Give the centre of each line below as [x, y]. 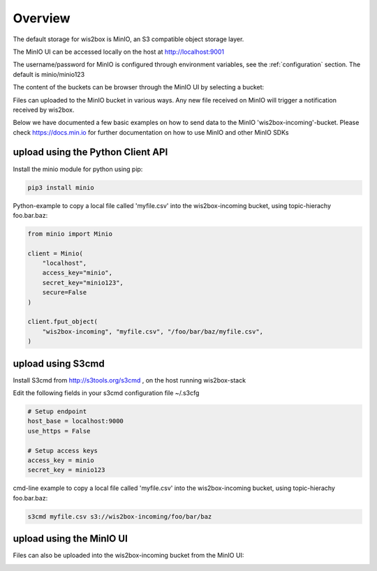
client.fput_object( [62, 322]
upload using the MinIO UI [71, 539]
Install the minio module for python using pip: [78, 169]
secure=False [65, 292]
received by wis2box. [44, 110]
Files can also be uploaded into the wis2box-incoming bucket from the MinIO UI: [128, 556]
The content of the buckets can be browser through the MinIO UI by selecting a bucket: [139, 87]
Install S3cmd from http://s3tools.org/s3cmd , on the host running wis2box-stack [130, 380]
